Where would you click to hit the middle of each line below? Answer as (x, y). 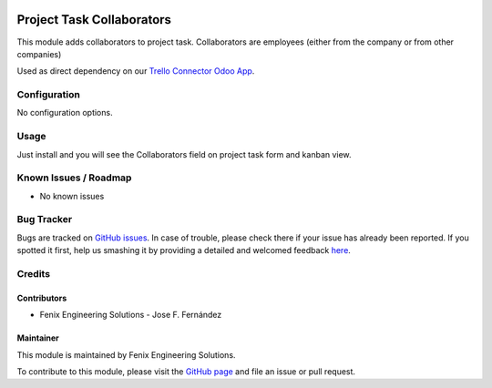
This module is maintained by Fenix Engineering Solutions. (126, 354)
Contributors (42, 298)
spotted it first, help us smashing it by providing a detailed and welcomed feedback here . (184, 250)
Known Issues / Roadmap (74, 178)
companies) (39, 54)
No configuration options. (65, 113)
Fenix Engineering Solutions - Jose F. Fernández (131, 315)
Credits (33, 274)
